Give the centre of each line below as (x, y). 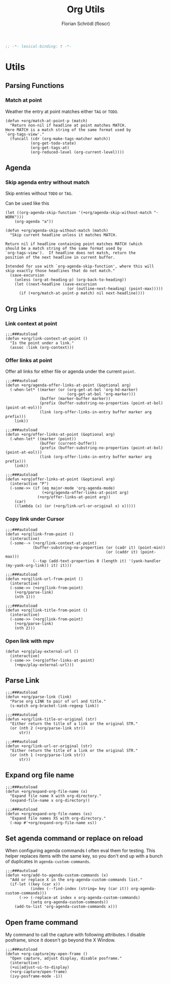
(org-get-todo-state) (53, 143)
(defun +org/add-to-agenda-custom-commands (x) (57, 876)
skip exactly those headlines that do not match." (60, 271)
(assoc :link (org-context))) (42, 348)
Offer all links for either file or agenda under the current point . (71, 371)
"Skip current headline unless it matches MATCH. (64, 235)
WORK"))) (15, 217)
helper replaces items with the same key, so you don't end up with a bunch (84, 856)
